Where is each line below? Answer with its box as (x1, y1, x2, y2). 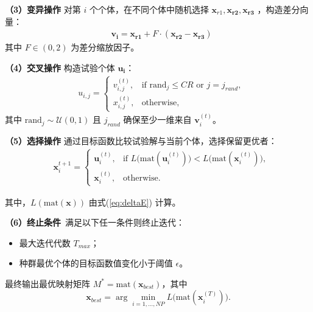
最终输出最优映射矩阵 (5, 277, 90, 289)
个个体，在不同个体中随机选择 (89, 3, 209, 15)
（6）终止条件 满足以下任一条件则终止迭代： (5, 216, 185, 229)
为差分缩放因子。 (71, 41, 139, 54)
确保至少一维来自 (123, 113, 192, 126)
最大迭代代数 (19, 236, 71, 249)
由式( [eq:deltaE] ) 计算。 (88, 195, 181, 208)
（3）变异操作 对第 (5, 3, 81, 15)
